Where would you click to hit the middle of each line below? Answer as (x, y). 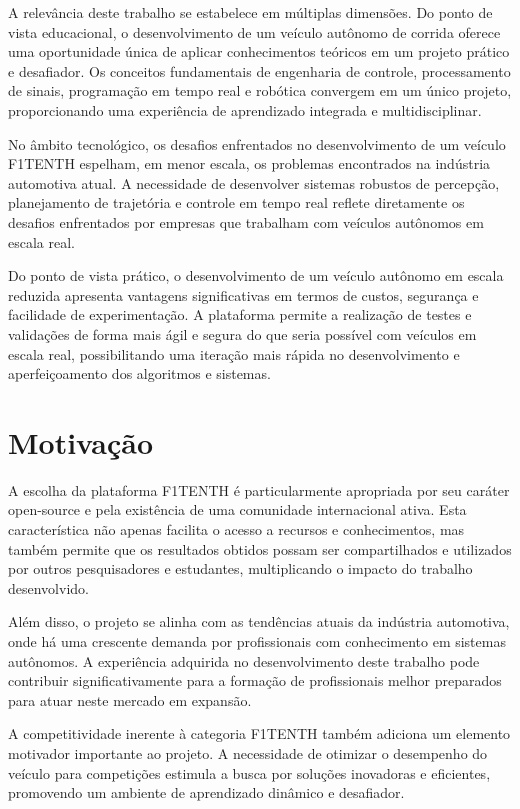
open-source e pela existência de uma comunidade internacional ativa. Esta (237, 509)
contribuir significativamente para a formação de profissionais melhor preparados (255, 680)
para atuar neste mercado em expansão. (130, 699)
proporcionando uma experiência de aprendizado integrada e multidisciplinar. (245, 109)
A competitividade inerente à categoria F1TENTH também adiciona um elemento (259, 733)
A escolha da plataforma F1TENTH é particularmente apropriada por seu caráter (259, 489)
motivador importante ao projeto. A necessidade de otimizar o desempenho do (248, 752)
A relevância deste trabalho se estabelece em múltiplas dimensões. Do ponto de (250, 12)
